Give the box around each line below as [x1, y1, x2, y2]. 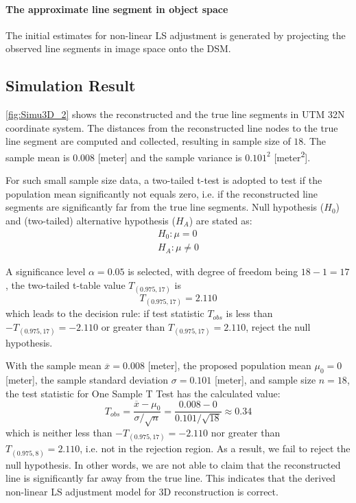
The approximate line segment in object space [5, 1, 228, 16]
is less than [226, 306, 273, 320]
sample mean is [5, 150, 70, 164]
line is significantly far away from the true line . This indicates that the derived [5, 471, 336, 485]
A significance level [5, 264, 86, 279]
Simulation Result [5, 75, 136, 96]
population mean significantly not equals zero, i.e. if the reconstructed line [5, 186, 318, 200]
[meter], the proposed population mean [147, 358, 311, 373]
